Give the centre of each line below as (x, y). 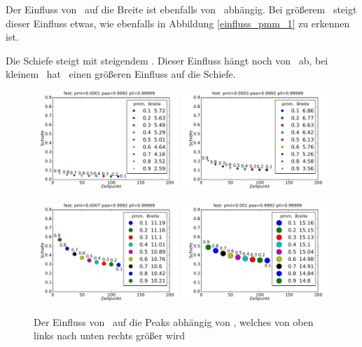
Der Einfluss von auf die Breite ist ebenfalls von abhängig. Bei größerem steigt (181, 9)
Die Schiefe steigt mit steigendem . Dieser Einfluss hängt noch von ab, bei (167, 60)
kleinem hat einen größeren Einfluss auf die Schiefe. (121, 74)
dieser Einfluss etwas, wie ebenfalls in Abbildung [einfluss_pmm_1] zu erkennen (178, 23)
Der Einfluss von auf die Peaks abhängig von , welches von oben (174, 321)
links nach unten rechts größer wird (110, 335)
